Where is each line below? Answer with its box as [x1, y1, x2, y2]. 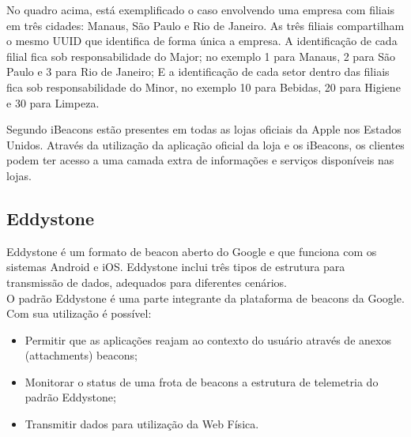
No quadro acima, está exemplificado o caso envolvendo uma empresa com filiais [6, 2, 395, 17]
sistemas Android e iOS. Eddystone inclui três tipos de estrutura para [6, 258, 345, 275]
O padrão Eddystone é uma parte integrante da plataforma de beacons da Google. [6, 289, 405, 306]
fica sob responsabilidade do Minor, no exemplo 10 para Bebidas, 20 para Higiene [6, 78, 401, 95]
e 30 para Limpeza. [6, 94, 100, 111]
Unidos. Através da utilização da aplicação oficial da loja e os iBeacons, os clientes [6, 136, 405, 153]
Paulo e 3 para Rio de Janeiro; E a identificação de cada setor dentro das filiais [6, 63, 390, 80]
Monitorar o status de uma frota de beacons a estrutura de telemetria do [25, 373, 379, 390]
